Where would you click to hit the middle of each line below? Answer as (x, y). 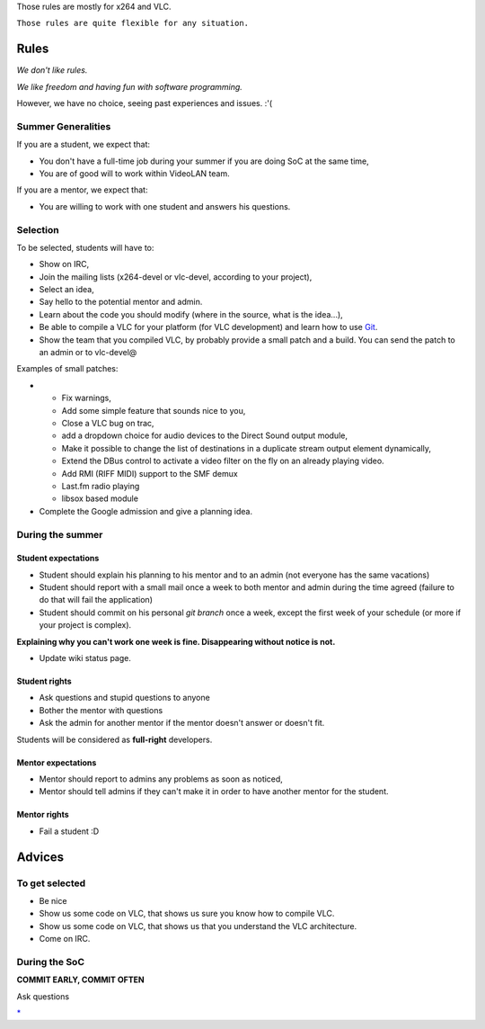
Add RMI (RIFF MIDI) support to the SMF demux (150, 473)
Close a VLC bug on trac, (108, 423)
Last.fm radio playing (101, 486)
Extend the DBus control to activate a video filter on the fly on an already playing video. (223, 461)
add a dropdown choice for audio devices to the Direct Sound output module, (204, 435)
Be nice (53, 900)
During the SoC (51, 962)
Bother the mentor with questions (101, 710)
